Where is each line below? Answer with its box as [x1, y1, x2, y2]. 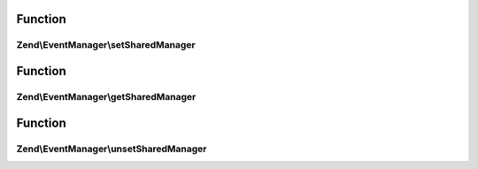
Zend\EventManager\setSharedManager [16, 39, 196, 51]
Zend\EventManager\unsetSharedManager [16, 142, 207, 155]
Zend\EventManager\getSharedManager [16, 90, 197, 103]
